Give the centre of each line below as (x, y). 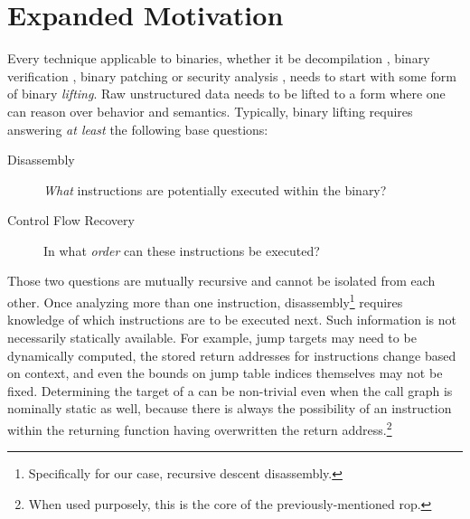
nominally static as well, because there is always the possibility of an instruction (230, 408)
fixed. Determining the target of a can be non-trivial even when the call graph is (230, 390)
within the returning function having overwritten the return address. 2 (200, 428)
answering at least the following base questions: (138, 129)
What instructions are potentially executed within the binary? (215, 189)
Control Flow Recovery (71, 220)
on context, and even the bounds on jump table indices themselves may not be (225, 373)
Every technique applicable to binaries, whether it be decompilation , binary (219, 58)
